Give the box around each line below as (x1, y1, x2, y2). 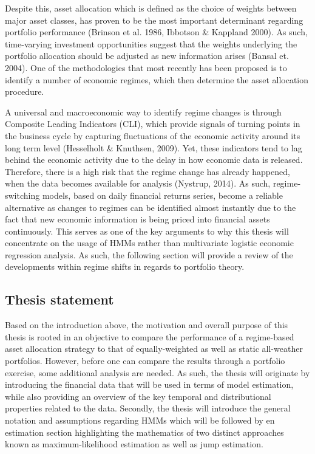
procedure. (5, 85, 44, 98)
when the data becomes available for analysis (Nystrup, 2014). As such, (5, 177, 271, 190)
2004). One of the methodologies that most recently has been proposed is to (5, 61, 287, 74)
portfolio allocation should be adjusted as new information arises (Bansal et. (5, 49, 289, 62)
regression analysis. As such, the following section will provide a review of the (5, 248, 293, 261)
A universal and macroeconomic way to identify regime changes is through (5, 105, 282, 118)
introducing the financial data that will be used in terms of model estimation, (5, 378, 294, 391)
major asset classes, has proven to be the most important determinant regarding (5, 13, 303, 26)
